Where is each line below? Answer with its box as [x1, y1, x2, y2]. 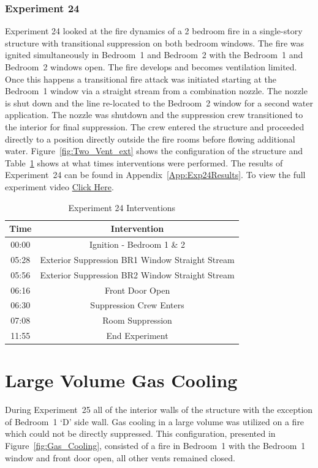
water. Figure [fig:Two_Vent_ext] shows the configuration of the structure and [5, 144, 303, 157]
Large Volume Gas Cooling [5, 368, 238, 393]
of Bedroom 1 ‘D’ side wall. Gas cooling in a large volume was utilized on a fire [5, 415, 305, 428]
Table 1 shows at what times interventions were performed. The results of [5, 156, 283, 169]
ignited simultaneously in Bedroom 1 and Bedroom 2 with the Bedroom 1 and [5, 48, 303, 61]
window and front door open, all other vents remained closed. [5, 451, 235, 464]
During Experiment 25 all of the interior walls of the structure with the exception [5, 403, 313, 416]
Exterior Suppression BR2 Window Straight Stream [40, 268, 235, 281]
